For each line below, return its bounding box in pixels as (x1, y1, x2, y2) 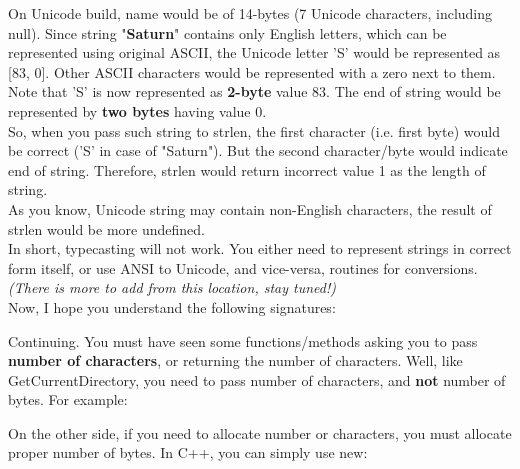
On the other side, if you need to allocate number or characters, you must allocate (8, 422, 512, 443)
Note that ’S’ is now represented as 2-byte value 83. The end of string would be (8, 81, 501, 102)
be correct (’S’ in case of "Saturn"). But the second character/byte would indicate (8, 140, 508, 161)
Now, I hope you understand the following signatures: (8, 296, 336, 317)
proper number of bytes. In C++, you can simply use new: (8, 442, 368, 463)
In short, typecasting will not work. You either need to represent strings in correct (8, 238, 512, 259)
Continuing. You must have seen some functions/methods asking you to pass (8, 330, 478, 351)
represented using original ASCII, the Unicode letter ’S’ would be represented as (8, 42, 501, 63)
